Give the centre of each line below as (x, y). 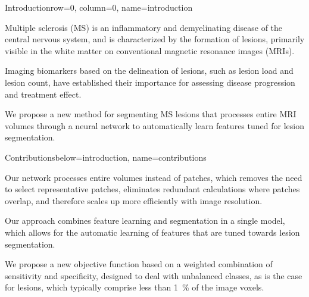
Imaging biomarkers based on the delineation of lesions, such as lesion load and (149, 71)
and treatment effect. (43, 94)
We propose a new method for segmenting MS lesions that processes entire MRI (151, 114)
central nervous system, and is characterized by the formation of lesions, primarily (155, 39)
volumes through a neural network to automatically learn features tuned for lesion (154, 125)
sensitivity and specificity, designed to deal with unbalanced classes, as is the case (154, 275)
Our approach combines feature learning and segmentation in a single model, (145, 221)
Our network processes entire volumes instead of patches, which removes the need (154, 177)
